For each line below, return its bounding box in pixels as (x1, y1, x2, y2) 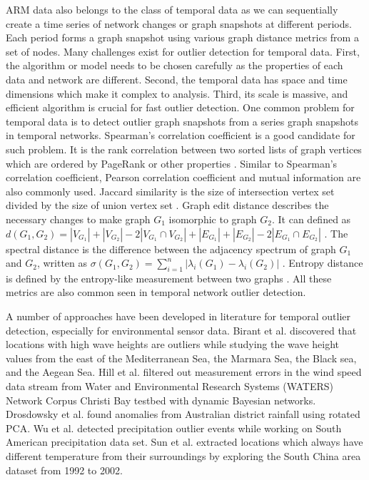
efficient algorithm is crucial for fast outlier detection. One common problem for (6, 100, 355, 115)
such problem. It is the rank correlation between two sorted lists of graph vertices (6, 141, 362, 156)
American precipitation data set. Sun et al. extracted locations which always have (6, 434, 363, 449)
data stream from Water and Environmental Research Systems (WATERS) (6, 379, 334, 394)
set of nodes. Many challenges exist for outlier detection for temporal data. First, (6, 44, 360, 58)
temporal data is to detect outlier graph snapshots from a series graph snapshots (6, 113, 359, 128)
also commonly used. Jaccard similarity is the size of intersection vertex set (6, 183, 335, 198)
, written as (36, 255, 88, 270)
